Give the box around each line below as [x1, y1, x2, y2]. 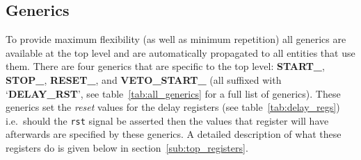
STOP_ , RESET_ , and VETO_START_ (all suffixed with [6, 72, 282, 87]
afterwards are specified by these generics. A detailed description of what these [6, 127, 342, 141]
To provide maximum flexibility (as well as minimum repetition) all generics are [6, 32, 346, 46]
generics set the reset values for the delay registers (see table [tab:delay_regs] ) [6, 100, 340, 114]
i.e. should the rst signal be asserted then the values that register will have [6, 113, 329, 127]
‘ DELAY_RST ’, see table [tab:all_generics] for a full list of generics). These [6, 86, 341, 100]
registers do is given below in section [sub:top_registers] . [6, 141, 248, 155]
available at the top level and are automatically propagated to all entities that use [6, 45, 355, 60]
